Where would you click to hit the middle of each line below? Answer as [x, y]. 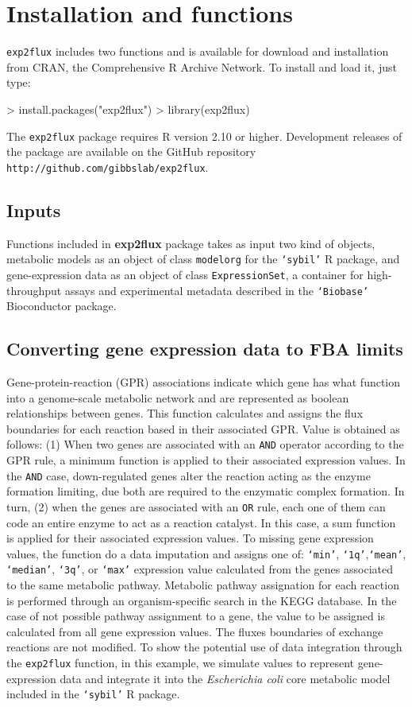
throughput [34, 290]
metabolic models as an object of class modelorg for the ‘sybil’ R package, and [203, 259]
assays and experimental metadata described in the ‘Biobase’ [217, 290]
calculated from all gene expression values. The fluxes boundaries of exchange [195, 631]
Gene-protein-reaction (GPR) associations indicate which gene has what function [204, 382]
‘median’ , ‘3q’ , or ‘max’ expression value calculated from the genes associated [200, 569]
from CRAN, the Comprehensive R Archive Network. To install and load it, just [202, 66]
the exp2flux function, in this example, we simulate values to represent [180, 663]
